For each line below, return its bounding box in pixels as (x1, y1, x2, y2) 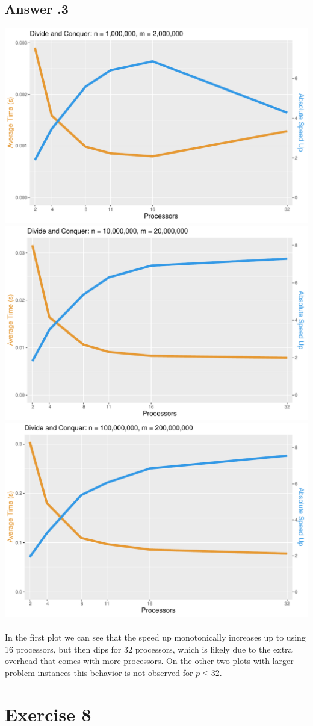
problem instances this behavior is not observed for (5, 666, 193, 678)
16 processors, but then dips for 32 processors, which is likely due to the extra (5, 642, 293, 655)
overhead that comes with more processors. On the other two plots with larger (5, 654, 294, 667)
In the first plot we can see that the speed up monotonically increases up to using (5, 631, 306, 644)
